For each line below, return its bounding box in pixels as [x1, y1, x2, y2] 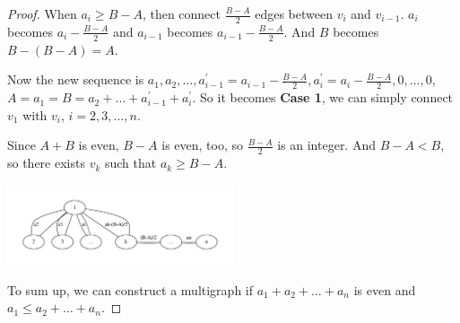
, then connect [142, 4, 221, 22]
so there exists [7, 153, 85, 172]
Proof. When [7, 4, 77, 22]
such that [104, 153, 157, 172]
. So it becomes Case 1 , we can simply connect [192, 88, 454, 107]
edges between [255, 4, 333, 22]
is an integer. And [277, 135, 376, 154]
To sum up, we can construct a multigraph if [7, 280, 254, 299]
